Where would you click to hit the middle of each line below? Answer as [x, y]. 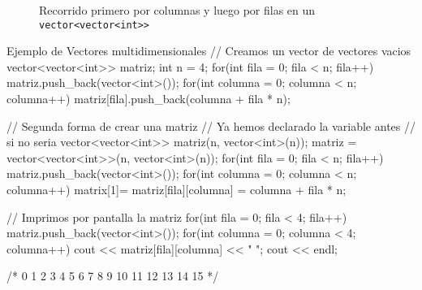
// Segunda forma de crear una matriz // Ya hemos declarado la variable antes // [211, 126]
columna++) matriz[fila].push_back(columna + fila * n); [149, 99]
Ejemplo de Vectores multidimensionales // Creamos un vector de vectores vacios [209, 51]
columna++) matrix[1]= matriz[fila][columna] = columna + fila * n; [177, 189]
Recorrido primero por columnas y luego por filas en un [177, 10]
